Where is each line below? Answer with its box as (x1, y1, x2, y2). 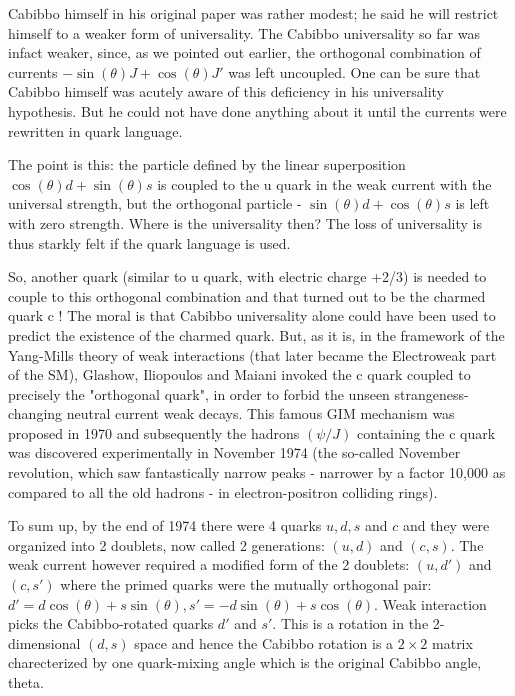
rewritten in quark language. (8, 120, 183, 141)
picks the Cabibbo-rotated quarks (8, 613, 214, 634)
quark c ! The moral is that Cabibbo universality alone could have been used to (8, 305, 496, 326)
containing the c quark (357, 422, 496, 443)
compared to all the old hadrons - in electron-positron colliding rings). (8, 481, 438, 502)
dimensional (8, 632, 81, 653)
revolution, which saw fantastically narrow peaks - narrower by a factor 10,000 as (8, 462, 506, 483)
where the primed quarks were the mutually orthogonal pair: (60, 574, 432, 595)
